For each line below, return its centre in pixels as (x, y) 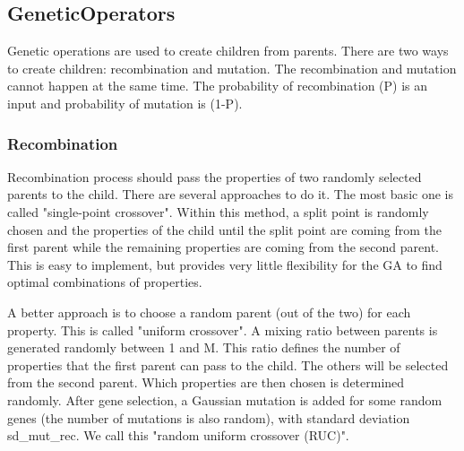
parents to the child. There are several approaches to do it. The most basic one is (230, 194)
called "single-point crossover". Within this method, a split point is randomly (218, 211)
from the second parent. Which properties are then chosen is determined (206, 382)
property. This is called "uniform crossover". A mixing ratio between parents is (223, 330)
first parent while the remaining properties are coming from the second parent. (223, 247)
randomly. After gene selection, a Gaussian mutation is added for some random (225, 399)
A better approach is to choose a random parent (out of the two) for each (209, 312)
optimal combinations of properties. (105, 282)
